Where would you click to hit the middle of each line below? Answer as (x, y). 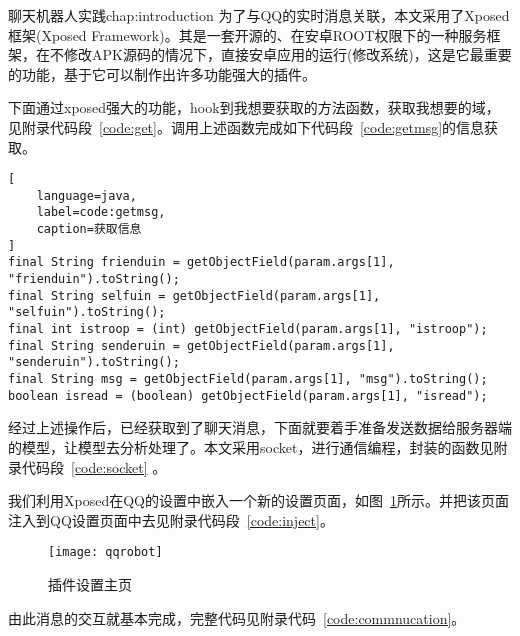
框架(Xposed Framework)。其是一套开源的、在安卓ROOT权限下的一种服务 (247, 34)
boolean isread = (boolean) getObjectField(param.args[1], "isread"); (248, 395)
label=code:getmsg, (101, 212)
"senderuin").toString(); (94, 362)
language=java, (86, 195)
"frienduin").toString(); (94, 279)
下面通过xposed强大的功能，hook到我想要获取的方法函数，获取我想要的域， (254, 107)
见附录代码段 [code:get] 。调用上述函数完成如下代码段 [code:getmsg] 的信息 (246, 126)
